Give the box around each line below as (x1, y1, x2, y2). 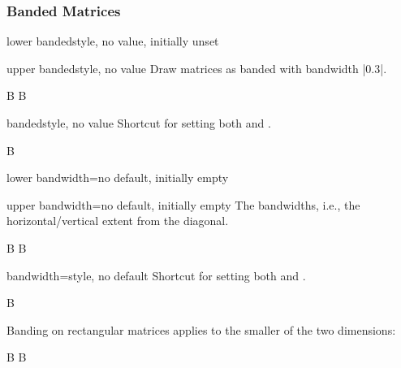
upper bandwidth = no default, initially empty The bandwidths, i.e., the (6, 196, 360, 213)
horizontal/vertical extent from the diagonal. (6, 212, 229, 229)
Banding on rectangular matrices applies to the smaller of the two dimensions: (6, 321, 396, 338)
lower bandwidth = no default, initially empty (6, 169, 229, 186)
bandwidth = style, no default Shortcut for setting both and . (6, 266, 306, 284)
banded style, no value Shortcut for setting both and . (6, 115, 271, 131)
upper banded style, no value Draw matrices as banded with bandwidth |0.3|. (6, 59, 387, 76)
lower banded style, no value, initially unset (6, 32, 219, 50)
